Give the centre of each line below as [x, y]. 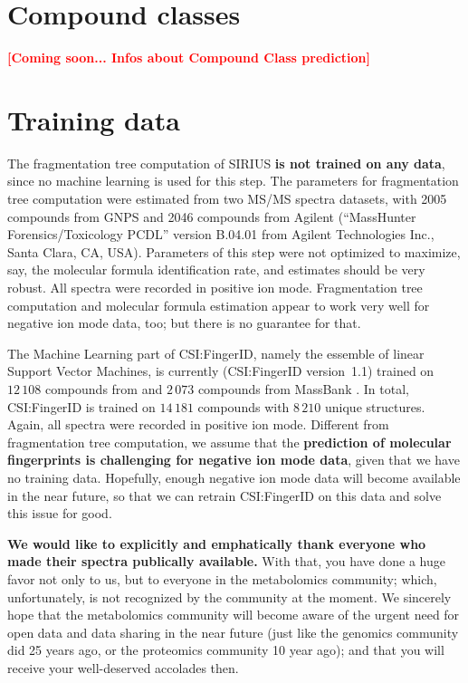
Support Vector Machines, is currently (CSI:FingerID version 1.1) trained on [221, 371]
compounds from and [104, 388]
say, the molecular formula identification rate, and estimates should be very [216, 269]
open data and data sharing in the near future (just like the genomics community [233, 632]
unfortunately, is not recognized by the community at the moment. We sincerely [229, 596]
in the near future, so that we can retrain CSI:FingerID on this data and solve [224, 495]
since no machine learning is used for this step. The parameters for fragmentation [233, 181]
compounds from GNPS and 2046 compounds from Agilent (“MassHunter [212, 216]
